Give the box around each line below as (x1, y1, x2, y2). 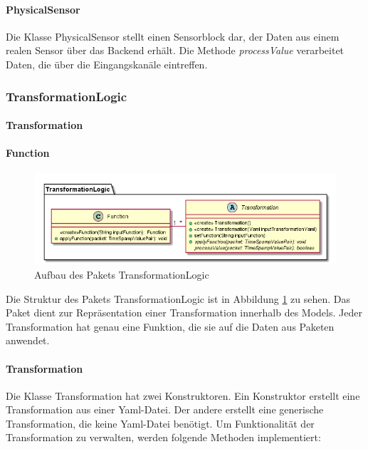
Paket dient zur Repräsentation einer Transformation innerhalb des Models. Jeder (6, 305, 362, 320)
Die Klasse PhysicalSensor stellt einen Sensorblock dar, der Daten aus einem (6, 29, 340, 43)
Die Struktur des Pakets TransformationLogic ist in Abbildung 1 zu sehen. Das (6, 291, 351, 306)
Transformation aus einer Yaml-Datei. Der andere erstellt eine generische (6, 402, 324, 417)
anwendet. (6, 333, 50, 348)
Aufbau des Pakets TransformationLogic (34, 267, 209, 282)
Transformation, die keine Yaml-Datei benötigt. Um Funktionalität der (6, 416, 315, 430)
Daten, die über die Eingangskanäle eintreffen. (6, 56, 208, 71)
